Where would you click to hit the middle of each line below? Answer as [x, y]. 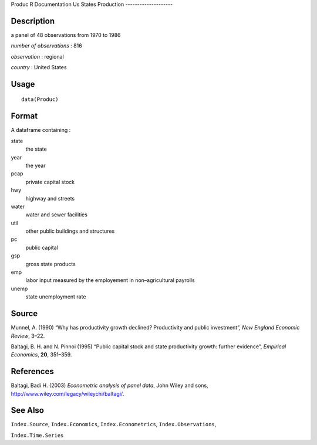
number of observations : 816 [46, 46]
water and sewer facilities [57, 215]
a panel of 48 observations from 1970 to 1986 [66, 35]
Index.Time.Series [37, 435]
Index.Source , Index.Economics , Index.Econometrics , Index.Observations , [114, 424]
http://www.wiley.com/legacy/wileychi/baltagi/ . [68, 393]
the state [36, 149]
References [32, 371]
